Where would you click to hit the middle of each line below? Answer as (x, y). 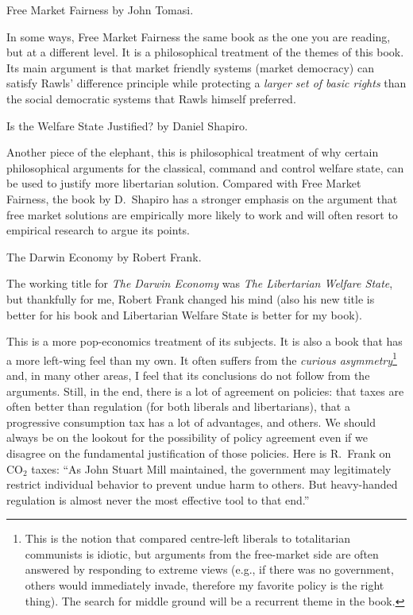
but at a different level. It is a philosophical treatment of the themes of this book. (205, 52)
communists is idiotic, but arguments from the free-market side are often (202, 553)
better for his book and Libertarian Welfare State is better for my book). (184, 314)
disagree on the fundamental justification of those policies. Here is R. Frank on (199, 453)
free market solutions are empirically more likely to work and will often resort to (202, 214)
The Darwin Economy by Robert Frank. (104, 256)
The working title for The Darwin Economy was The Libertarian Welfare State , (200, 283)
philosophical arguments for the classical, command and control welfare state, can (205, 167)
